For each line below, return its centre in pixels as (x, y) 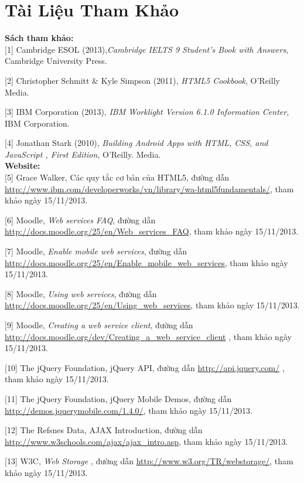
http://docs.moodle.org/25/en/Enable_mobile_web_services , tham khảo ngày (146, 262)
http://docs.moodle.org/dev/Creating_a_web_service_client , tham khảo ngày (148, 336)
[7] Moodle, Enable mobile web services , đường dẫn (96, 251)
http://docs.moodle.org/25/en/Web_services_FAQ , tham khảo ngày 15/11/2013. (152, 231)
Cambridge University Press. (56, 61)
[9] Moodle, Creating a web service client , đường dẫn (99, 325)
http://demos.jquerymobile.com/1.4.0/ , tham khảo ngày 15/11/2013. (129, 410)
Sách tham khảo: (39, 38)
